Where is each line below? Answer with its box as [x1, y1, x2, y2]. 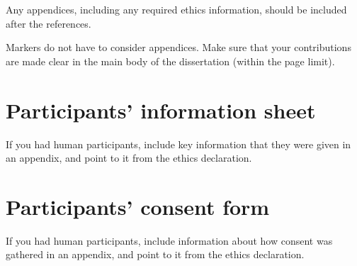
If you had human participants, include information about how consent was [6, 233, 333, 248]
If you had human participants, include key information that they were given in [6, 136, 351, 151]
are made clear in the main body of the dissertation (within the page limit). [6, 53, 335, 68]
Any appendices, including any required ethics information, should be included [6, 2, 347, 16]
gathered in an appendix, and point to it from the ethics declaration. [6, 247, 305, 262]
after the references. [6, 16, 91, 31]
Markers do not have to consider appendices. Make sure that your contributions [6, 40, 351, 55]
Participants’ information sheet [6, 95, 316, 124]
